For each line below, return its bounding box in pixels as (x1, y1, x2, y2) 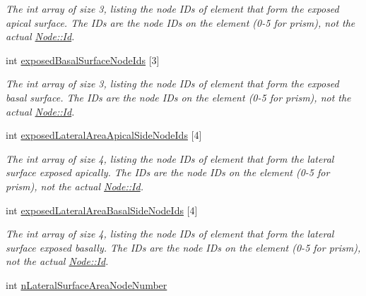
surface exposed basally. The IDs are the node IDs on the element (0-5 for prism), (6, 240, 361, 254)
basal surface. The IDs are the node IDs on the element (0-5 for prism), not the (6, 90, 351, 104)
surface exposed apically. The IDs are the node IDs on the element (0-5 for (6, 165, 330, 180)
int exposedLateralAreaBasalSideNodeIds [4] (6, 202, 198, 217)
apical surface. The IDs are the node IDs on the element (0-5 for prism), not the (6, 15, 355, 30)
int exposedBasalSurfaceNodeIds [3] (6, 52, 160, 67)
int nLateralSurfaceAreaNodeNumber (6, 277, 167, 292)
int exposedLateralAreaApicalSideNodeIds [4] (6, 128, 202, 142)
